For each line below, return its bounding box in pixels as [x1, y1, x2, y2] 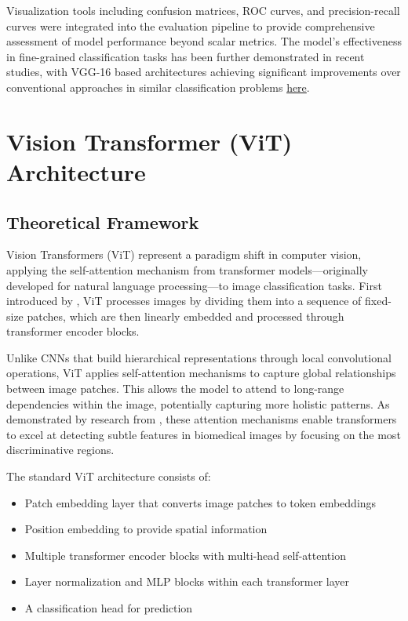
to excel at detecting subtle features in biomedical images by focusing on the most [6, 426, 401, 442]
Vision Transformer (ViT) [6, 125, 293, 157]
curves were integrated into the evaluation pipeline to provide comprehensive [6, 17, 375, 34]
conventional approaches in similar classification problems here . [6, 78, 310, 95]
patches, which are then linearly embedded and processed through [27, 307, 344, 324]
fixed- [365, 292, 392, 309]
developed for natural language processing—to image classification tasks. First [6, 277, 382, 293]
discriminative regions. [6, 441, 115, 458]
